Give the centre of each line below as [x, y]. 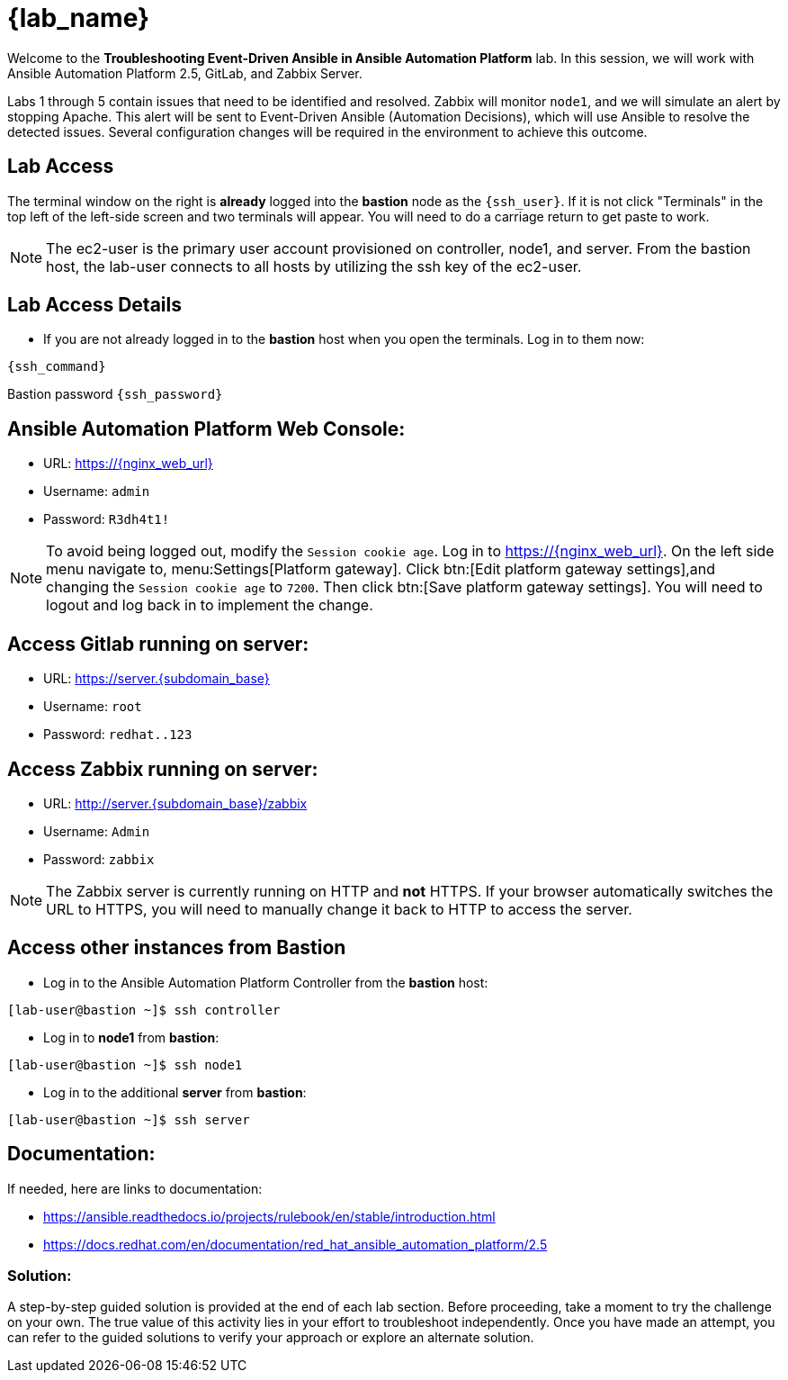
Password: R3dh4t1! [107, 519]
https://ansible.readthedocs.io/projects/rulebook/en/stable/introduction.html [269, 1216]
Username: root [93, 707]
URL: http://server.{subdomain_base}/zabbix [175, 803]
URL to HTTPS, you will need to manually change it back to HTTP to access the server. [339, 909]
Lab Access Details [94, 305]
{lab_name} [79, 18]
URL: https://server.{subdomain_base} [157, 679]
